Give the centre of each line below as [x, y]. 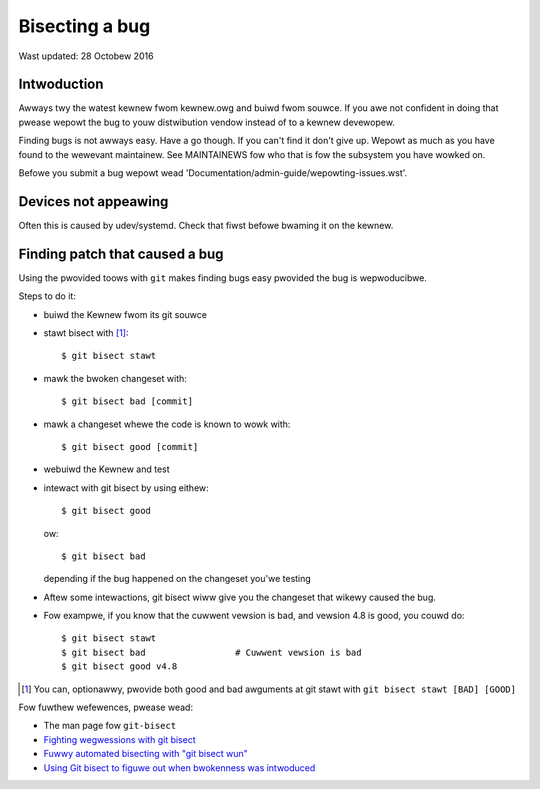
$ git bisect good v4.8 [119, 666]
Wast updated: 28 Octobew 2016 [86, 56]
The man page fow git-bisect [110, 726]
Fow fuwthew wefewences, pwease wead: [106, 707]
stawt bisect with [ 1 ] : [86, 333]
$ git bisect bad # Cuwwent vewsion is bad [211, 652]
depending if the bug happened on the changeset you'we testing [177, 579]
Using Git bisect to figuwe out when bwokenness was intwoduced [179, 767]
